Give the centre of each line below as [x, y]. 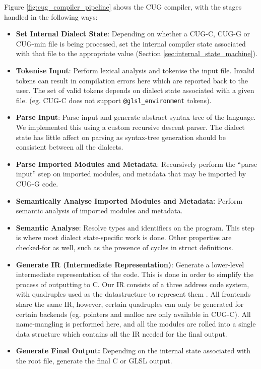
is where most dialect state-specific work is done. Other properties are [124, 237]
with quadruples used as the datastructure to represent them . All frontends [133, 294]
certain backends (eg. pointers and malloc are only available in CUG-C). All [133, 314]
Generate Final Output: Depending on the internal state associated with [133, 351]
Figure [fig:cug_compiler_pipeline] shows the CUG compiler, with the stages [123, 7]
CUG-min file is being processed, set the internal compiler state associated [131, 43]
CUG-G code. [37, 183]
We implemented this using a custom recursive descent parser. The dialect [130, 127]
